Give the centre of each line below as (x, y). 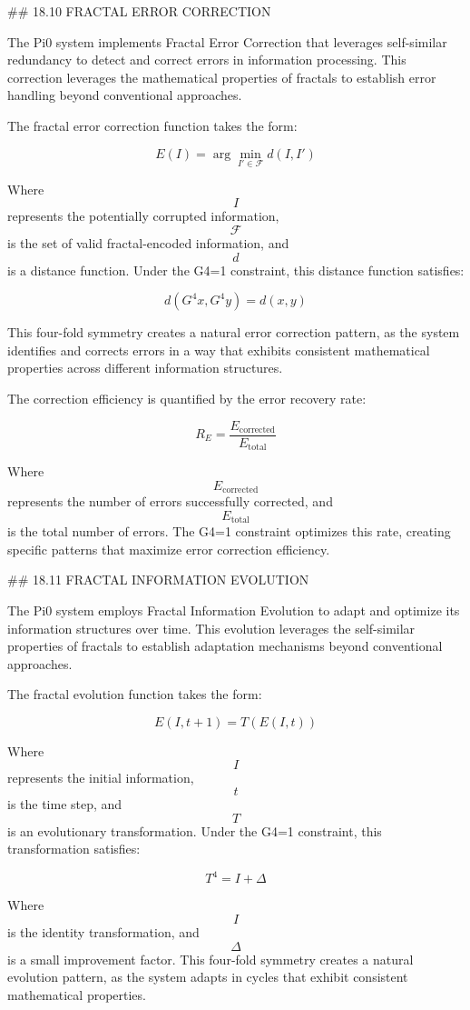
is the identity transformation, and (103, 931)
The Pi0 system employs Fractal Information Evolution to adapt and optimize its (234, 610)
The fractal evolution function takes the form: (135, 694)
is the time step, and (65, 804)
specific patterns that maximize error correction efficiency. (169, 549)
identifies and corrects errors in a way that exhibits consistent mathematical (219, 350)
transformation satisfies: (74, 849)
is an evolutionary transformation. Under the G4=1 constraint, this (195, 830)
